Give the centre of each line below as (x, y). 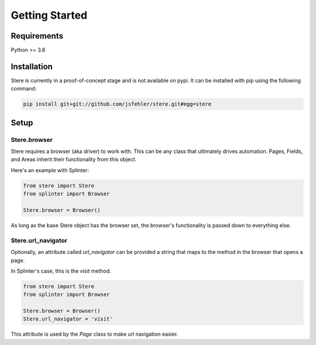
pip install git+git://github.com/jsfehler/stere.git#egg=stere (117, 104)
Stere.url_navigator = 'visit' (68, 319)
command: (24, 89)
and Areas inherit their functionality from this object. (74, 159)
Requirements (37, 36)
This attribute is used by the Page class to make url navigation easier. (95, 334)
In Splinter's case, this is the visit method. (61, 271)
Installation (32, 66)
